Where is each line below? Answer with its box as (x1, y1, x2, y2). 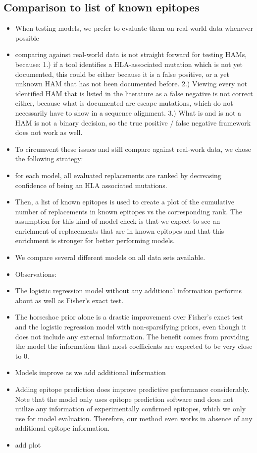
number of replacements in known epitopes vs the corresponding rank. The (15, 206, 243, 216)
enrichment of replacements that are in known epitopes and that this (15, 225, 224, 236)
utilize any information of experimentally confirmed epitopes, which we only (15, 403, 246, 414)
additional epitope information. (15, 423, 110, 433)
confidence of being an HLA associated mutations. (15, 180, 167, 190)
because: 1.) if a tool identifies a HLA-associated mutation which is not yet (15, 59, 243, 69)
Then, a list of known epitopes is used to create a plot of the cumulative (15, 196, 234, 207)
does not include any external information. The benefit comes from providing (15, 331, 249, 341)
